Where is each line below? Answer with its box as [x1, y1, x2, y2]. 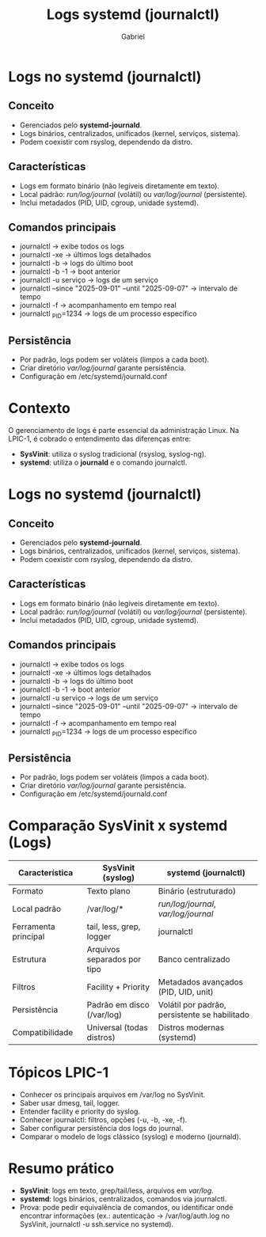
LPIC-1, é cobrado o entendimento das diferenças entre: [8, 434, 192, 443]
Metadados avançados [158, 977, 244, 988]
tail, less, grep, [86, 921, 141, 932]
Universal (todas [86, 1023, 148, 1034]
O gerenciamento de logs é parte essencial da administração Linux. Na [8, 425, 240, 434]
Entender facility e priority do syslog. [19, 1106, 141, 1117]
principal [12, 932, 45, 943]
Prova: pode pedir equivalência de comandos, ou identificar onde [19, 1202, 234, 1212]
